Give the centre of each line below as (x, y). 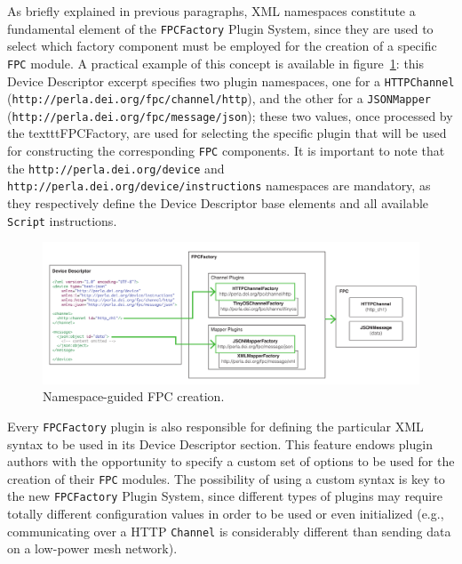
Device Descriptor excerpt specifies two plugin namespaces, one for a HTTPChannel (231, 81)
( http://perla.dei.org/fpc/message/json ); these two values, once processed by (230, 115)
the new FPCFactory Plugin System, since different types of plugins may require (225, 496)
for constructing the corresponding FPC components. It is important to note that (226, 151)
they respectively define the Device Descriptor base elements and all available (218, 203)
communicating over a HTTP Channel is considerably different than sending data (229, 531)
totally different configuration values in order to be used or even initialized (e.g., (226, 514)
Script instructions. (62, 220)
